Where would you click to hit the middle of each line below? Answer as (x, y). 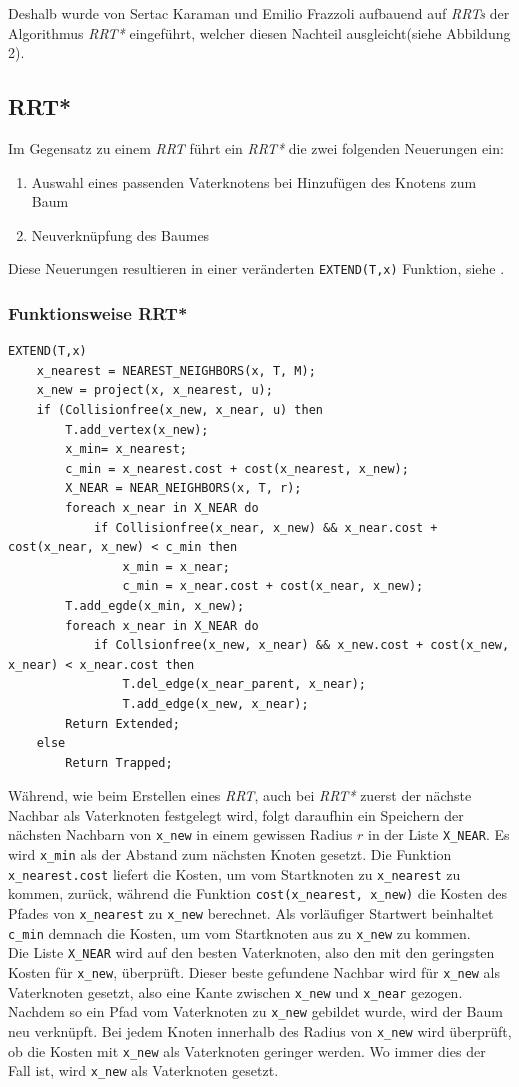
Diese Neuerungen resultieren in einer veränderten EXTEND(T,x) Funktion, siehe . (256, 268)
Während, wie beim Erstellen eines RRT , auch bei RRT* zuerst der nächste (240, 795)
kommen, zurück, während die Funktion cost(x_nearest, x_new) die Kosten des (257, 893)
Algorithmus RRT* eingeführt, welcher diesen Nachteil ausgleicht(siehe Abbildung (259, 32)
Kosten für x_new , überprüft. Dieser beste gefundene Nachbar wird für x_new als (254, 972)
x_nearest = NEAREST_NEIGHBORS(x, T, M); (176, 370)
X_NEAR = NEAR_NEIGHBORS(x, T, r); (183, 488)
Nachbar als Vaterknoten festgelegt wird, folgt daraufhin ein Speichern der (236, 814)
